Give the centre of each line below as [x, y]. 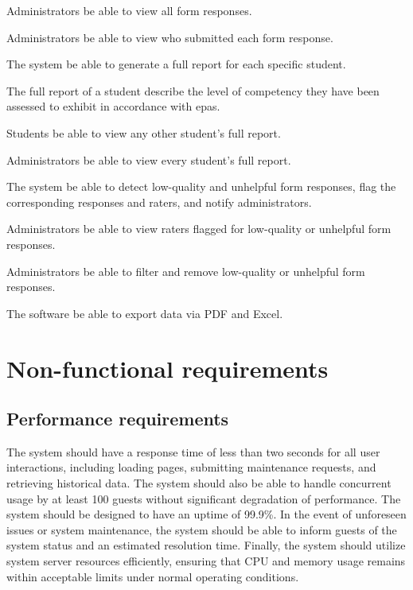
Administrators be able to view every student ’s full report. [149, 159]
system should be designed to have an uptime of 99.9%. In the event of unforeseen [206, 514]
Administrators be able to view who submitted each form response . [170, 37]
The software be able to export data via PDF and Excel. [145, 313]
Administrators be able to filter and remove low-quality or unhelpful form [186, 271]
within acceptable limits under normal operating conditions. [153, 576]
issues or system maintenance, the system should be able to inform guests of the [202, 529]
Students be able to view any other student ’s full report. [144, 132]
